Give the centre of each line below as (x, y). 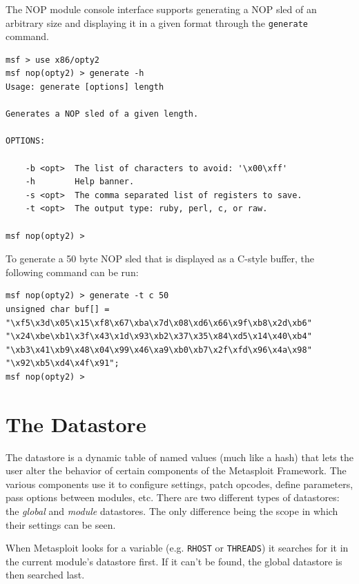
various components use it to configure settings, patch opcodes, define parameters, (179, 484)
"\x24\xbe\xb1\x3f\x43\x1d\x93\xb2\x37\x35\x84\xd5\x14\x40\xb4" (159, 337)
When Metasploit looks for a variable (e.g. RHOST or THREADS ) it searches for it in (177, 548)
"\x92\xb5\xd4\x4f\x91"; (62, 363)
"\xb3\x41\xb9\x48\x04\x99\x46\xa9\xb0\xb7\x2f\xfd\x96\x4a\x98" (159, 350)
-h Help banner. (80, 182)
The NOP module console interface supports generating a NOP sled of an (161, 9)
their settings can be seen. (61, 524)
